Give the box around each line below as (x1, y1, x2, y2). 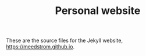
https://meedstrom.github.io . (6, 43, 74, 50)
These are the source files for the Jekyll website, (6, 37, 123, 44)
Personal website (55, 4, 141, 17)
